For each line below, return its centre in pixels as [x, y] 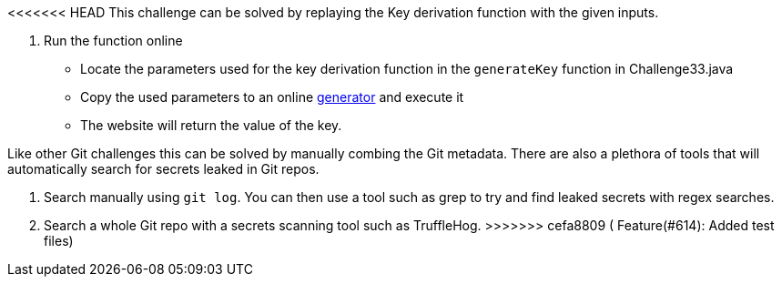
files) [59, 241]
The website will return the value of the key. [211, 125]
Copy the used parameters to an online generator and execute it [272, 97]
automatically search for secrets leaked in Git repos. [163, 169]
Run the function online [113, 41]
